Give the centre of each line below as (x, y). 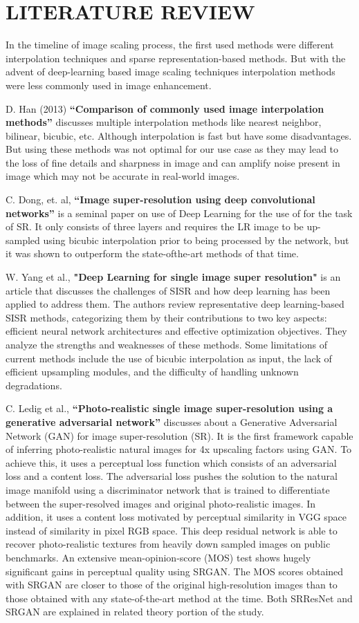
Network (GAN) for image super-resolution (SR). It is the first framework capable (179, 435)
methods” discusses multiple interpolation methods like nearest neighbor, (164, 122)
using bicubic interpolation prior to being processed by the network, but (196, 240)
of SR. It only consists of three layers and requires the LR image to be (155, 226)
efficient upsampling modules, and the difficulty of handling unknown (152, 372)
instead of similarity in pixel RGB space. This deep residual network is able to (172, 530)
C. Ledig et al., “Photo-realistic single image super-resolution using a (169, 408)
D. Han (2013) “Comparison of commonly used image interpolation (165, 108)
